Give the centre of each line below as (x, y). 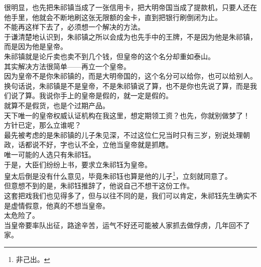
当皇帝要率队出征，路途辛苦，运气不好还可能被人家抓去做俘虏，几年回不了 (127, 225)
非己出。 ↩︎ (33, 259)
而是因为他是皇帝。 (36, 46)
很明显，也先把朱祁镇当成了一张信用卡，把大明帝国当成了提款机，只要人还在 (130, 7)
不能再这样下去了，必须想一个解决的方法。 (74, 27)
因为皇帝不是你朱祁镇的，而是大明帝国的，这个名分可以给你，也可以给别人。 (130, 76)
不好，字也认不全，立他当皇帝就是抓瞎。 (106, 145)
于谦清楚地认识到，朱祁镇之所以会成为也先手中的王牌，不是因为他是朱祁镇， (130, 36)
